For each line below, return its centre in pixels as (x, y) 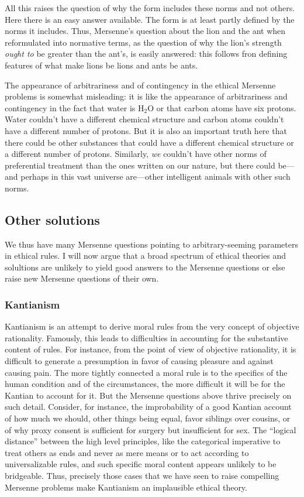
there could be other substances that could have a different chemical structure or (149, 142)
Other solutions (52, 219)
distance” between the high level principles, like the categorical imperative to (143, 441)
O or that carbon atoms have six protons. (222, 107)
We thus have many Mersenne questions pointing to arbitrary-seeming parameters (151, 244)
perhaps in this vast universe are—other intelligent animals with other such (156, 176)
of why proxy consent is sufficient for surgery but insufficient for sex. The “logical (151, 429)
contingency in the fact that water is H (75, 107)
